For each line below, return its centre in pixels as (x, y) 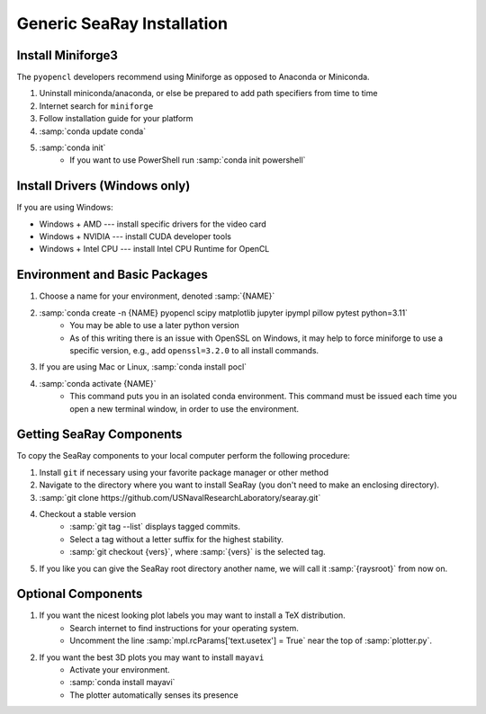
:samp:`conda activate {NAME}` (98, 383)
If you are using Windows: (65, 208)
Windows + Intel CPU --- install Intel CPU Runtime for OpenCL (154, 249)
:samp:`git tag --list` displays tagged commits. (155, 527)
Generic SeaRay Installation (122, 23)
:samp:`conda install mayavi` (122, 683)
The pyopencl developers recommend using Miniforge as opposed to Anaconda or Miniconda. (193, 77)
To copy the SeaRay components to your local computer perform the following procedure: (184, 456)
